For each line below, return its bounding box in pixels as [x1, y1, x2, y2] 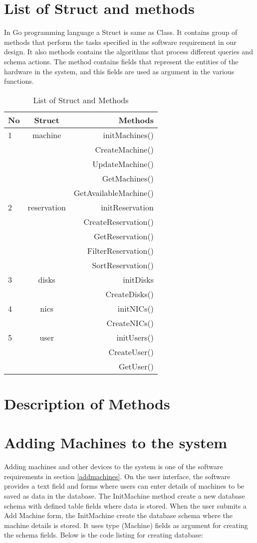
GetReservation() [93, 230, 154, 242]
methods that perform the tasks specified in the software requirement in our [4, 36, 237, 47]
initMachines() [103, 129, 154, 141]
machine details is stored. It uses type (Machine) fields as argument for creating [4, 520, 248, 530]
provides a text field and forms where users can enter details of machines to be [4, 481, 245, 491]
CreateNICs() [106, 317, 154, 329]
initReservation [101, 201, 154, 213]
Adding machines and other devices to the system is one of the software [4, 461, 223, 472]
